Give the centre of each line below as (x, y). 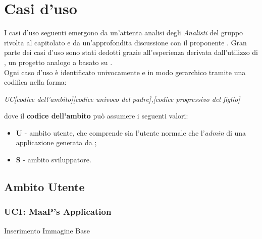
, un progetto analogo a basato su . (58, 62)
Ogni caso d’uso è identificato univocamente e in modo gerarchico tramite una (125, 72)
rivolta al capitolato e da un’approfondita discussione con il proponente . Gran (125, 42)
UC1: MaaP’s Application (58, 212)
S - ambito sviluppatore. (54, 160)
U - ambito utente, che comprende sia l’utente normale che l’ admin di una (131, 132)
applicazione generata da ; (56, 142)
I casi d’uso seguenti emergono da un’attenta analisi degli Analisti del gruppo (124, 33)
